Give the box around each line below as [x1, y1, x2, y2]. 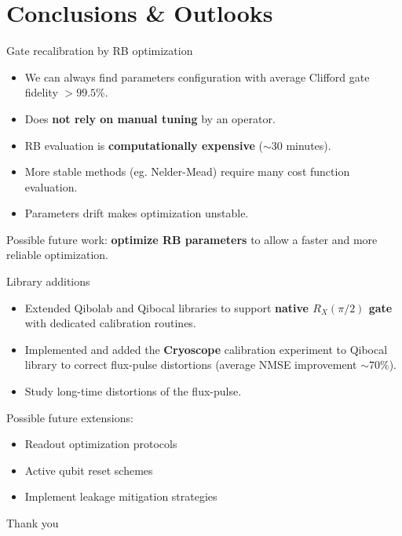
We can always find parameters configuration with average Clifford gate [24, 68, 370, 85]
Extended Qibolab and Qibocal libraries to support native [24, 299, 309, 315]
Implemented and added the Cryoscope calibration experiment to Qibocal [24, 341, 388, 357]
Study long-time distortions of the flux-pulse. [24, 383, 242, 399]
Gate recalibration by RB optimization [6, 42, 193, 59]
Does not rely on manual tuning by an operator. [24, 110, 276, 126]
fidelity [24, 84, 58, 100]
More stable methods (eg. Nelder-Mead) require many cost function [24, 163, 350, 180]
